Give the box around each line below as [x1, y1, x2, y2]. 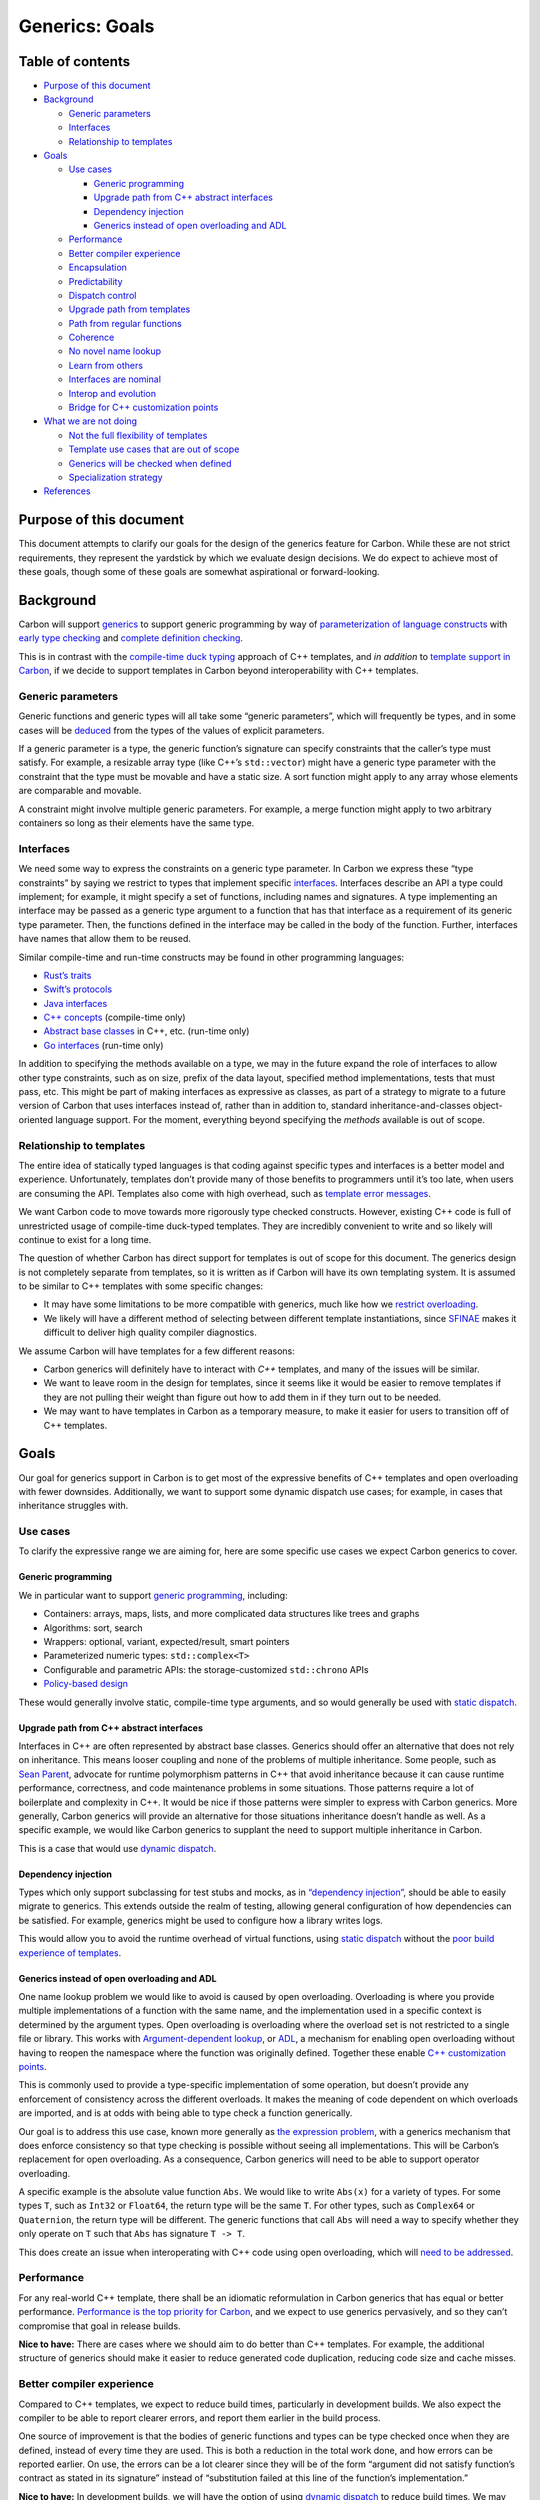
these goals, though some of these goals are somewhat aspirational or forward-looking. [18, 566, 380, 578]
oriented [18, 1113, 54, 1125]
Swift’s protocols [43, 983, 113, 995]
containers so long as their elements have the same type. [18, 817, 255, 829]
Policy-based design [43, 1678, 129, 1690]
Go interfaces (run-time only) [43, 1039, 164, 1051]
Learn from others [68, 359, 144, 371]
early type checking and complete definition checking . [18, 632, 244, 644]
